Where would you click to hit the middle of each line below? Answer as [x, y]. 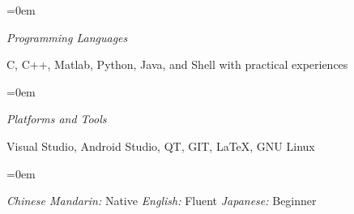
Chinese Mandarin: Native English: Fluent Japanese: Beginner [162, 201]
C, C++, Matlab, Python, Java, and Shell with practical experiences [177, 64]
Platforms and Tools [57, 119]
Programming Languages [67, 37]
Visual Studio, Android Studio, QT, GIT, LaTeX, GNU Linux [161, 146]
